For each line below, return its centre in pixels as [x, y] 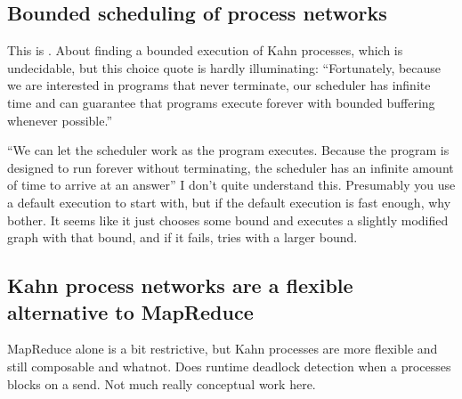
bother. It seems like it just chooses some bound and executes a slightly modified [228, 220]
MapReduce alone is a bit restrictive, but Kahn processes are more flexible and [223, 349]
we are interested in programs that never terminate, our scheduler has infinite [219, 85]
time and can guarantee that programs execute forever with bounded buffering [221, 102]
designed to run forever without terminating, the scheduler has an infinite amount [231, 167]
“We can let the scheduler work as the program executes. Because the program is [228, 150]
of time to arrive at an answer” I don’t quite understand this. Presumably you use [231, 185]
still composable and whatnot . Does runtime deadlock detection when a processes [229, 366]
